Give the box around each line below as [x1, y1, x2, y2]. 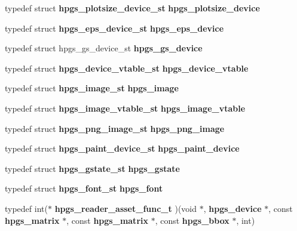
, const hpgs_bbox [155, 214, 229, 226]
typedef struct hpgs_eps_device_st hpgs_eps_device [5, 21, 224, 34]
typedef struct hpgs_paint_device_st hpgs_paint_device [5, 142, 240, 155]
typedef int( [5, 202, 48, 214]
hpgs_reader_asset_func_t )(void [54, 202, 197, 214]
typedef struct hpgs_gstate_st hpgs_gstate [5, 162, 180, 174]
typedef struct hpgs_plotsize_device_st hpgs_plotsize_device [5, 2, 260, 14]
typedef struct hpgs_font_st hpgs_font [5, 182, 163, 195]
